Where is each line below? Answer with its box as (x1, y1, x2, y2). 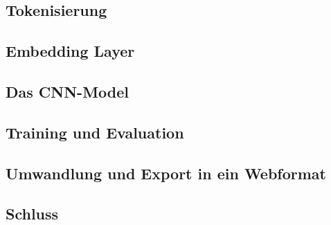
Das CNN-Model (6, 80, 129, 102)
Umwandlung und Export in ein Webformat (6, 162, 326, 183)
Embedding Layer (6, 40, 135, 62)
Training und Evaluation (6, 121, 184, 143)
